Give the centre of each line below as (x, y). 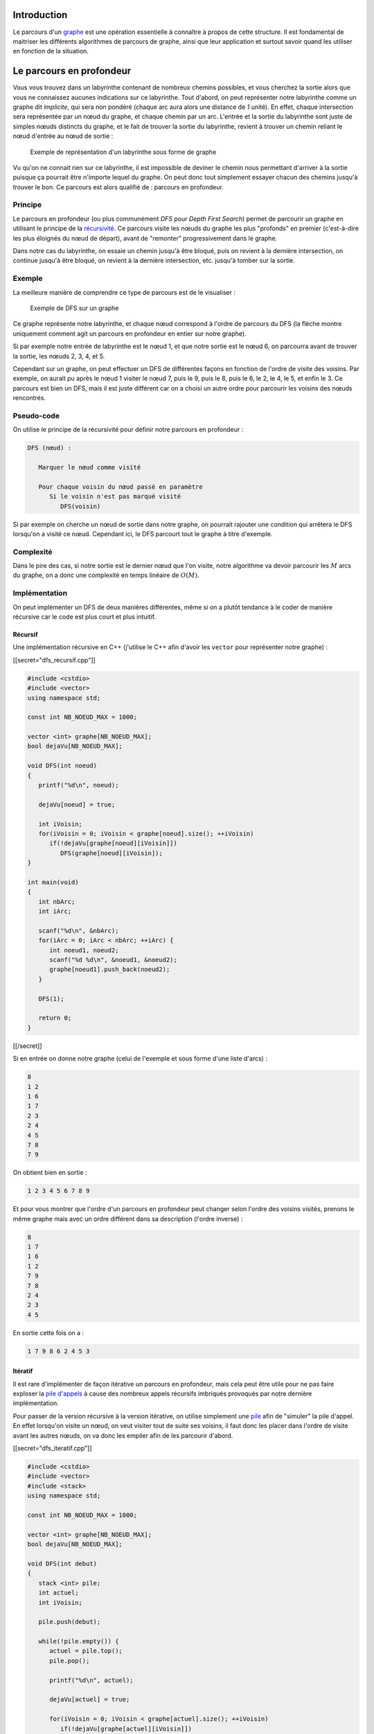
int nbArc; (57, 901)
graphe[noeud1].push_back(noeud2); (110, 970)
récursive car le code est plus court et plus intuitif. (84, 617)
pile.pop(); (70, 1660)
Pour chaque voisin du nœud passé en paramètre (121, 487)
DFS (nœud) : (50, 448)
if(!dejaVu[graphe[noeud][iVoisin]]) (114, 843)
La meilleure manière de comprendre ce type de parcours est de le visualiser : (124, 292)
